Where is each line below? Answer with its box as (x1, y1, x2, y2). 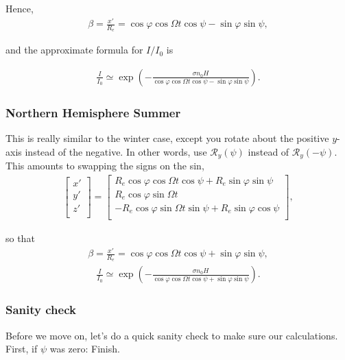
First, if (5, 341, 38, 356)
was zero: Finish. (49, 341, 120, 356)
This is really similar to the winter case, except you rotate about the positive (5, 131, 329, 145)
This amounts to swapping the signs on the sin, (5, 158, 204, 173)
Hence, (5, 1, 34, 15)
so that (5, 231, 35, 245)
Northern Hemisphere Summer (5, 104, 181, 121)
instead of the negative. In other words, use (25, 144, 207, 158)
